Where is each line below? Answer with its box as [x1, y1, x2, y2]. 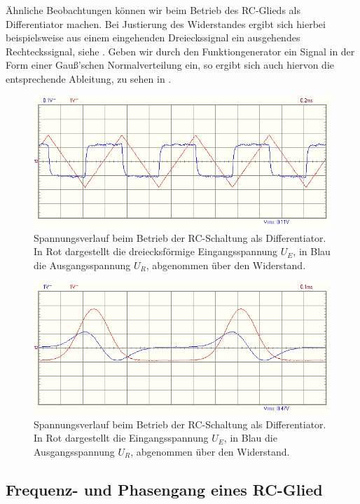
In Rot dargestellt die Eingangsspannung [34, 430, 209, 445]
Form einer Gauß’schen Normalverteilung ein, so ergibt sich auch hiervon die [6, 57, 334, 72]
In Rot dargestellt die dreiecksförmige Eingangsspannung [34, 244, 278, 259]
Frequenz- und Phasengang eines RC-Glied [6, 478, 323, 500]
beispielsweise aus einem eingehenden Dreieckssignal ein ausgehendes [6, 30, 300, 45]
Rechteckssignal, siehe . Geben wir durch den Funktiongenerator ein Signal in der [6, 43, 355, 58]
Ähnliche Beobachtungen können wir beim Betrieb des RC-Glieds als [6, 3, 300, 17]
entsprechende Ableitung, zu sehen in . [6, 71, 172, 86]
